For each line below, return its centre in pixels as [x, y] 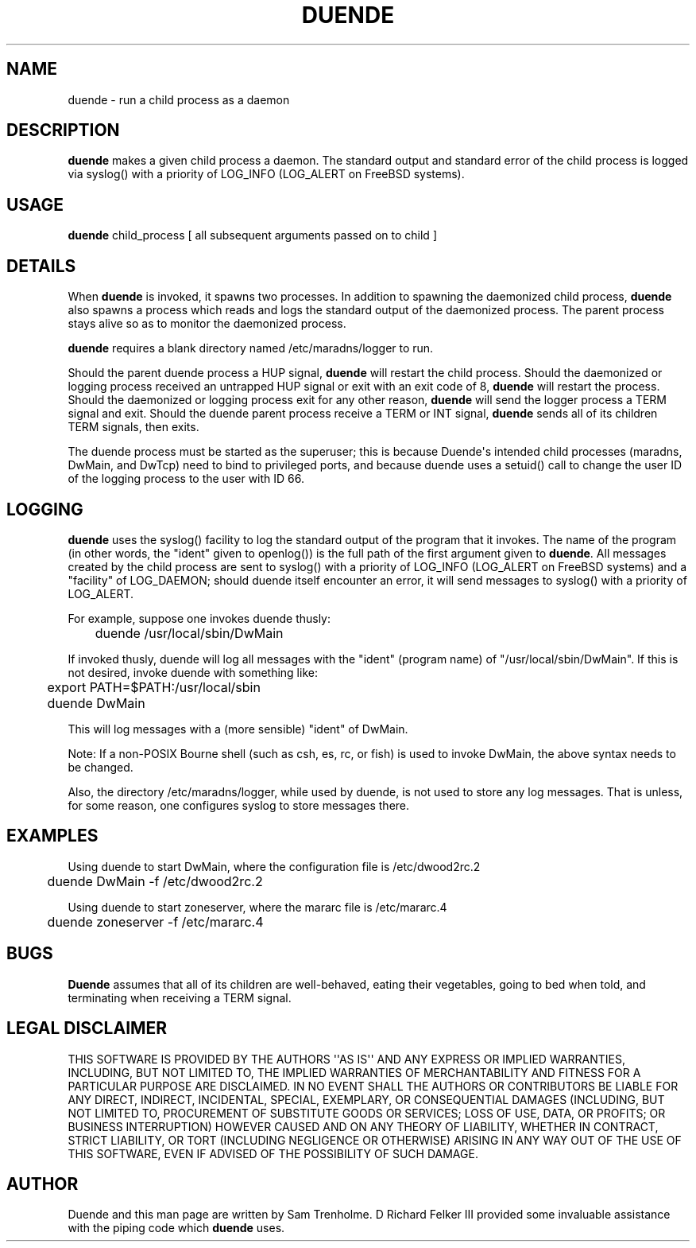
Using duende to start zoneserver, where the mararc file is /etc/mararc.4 [257, 907]
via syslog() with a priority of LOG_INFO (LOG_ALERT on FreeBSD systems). [266, 174]
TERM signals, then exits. [133, 427]
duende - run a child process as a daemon [179, 99]
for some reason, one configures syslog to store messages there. [239, 805]
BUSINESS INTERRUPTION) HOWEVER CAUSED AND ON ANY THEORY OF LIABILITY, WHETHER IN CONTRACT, [363, 1126]
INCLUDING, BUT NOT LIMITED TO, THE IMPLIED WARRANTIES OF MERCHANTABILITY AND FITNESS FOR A [354, 1072]
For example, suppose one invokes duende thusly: [199, 618]
